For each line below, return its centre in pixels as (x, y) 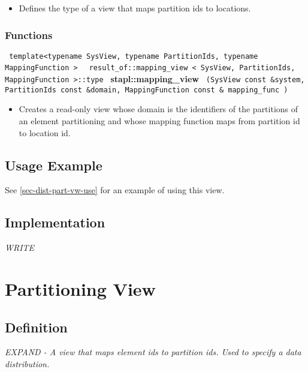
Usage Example (54, 165)
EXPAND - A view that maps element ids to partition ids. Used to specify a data (153, 352)
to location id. (45, 132)
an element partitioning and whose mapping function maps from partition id (159, 121)
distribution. (27, 363)
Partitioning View (80, 289)
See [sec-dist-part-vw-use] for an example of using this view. (115, 190)
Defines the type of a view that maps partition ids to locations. (135, 8)
